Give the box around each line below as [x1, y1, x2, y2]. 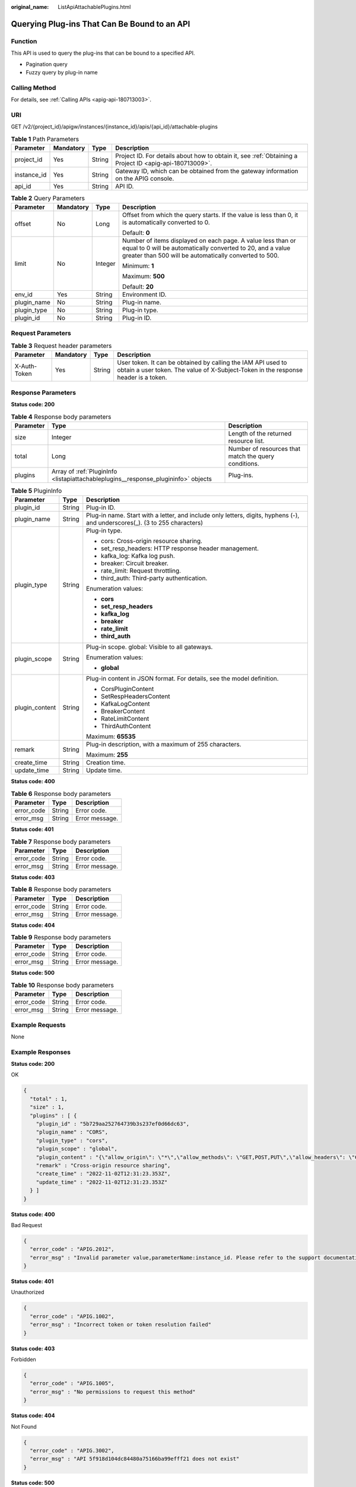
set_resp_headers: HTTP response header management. [101, 544, 259, 553]
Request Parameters [11, 329, 71, 337]
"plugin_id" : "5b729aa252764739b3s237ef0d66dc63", [36, 1121, 190, 1127]
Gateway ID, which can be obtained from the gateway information [115, 167, 298, 175]
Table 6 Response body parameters [11, 789, 112, 798]
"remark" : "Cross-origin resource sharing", [36, 1162, 171, 1169]
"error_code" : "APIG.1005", [30, 1380, 115, 1387]
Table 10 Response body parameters [11, 981, 114, 990]
